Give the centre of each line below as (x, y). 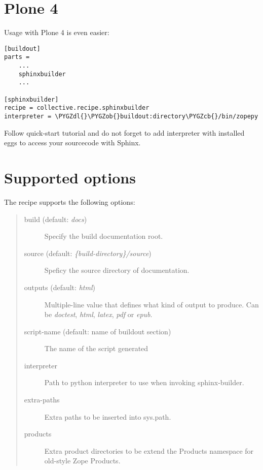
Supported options (70, 177)
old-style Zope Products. (82, 461)
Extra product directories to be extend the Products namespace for (149, 450)
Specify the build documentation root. (104, 236)
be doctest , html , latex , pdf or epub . (98, 314)
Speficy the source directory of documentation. (117, 270)
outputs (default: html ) (60, 287)
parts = (17, 57)
